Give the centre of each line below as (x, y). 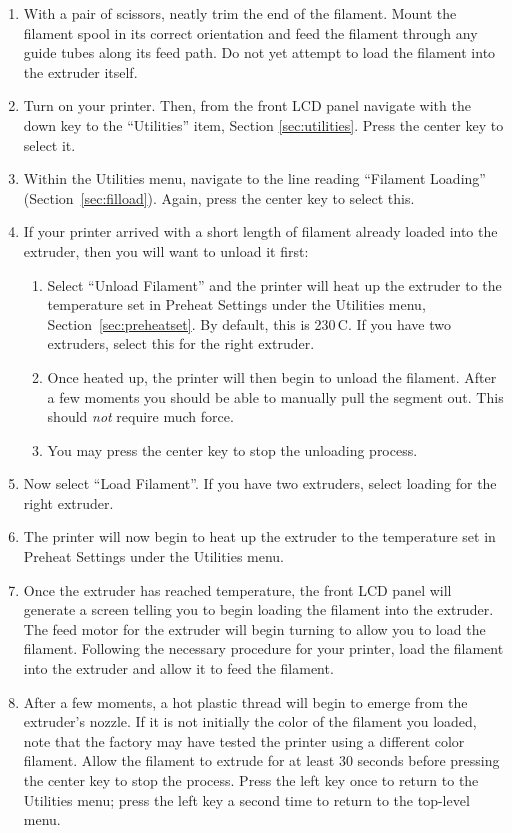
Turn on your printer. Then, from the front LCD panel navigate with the (247, 105)
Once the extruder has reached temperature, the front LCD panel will (237, 589)
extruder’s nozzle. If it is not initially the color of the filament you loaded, (250, 721)
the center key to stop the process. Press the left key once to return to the (251, 780)
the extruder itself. (80, 71)
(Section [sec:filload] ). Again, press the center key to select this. (219, 197)
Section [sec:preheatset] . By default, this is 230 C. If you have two (249, 323)
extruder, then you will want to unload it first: (166, 250)
